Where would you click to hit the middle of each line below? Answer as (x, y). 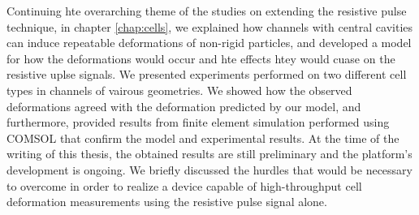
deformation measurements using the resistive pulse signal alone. (167, 202)
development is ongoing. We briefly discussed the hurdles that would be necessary (209, 169)
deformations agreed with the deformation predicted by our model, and (184, 106)
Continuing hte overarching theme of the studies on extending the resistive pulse (207, 11)
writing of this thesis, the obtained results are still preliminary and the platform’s (209, 154)
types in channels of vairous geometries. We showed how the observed (179, 90)
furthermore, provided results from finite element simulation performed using (198, 122)
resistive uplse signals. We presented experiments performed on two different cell (207, 74)
